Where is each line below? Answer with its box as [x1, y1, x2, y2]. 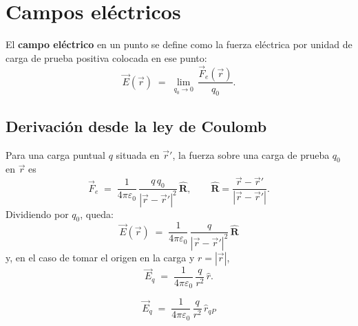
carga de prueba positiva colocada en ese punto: [6, 50, 207, 65]
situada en [116, 147, 160, 162]
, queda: [80, 206, 114, 221]
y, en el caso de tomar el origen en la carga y [6, 250, 195, 264]
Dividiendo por [6, 206, 69, 221]
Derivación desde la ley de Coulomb [6, 115, 267, 136]
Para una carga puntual [6, 147, 105, 162]
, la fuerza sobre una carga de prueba [172, 147, 330, 162]
